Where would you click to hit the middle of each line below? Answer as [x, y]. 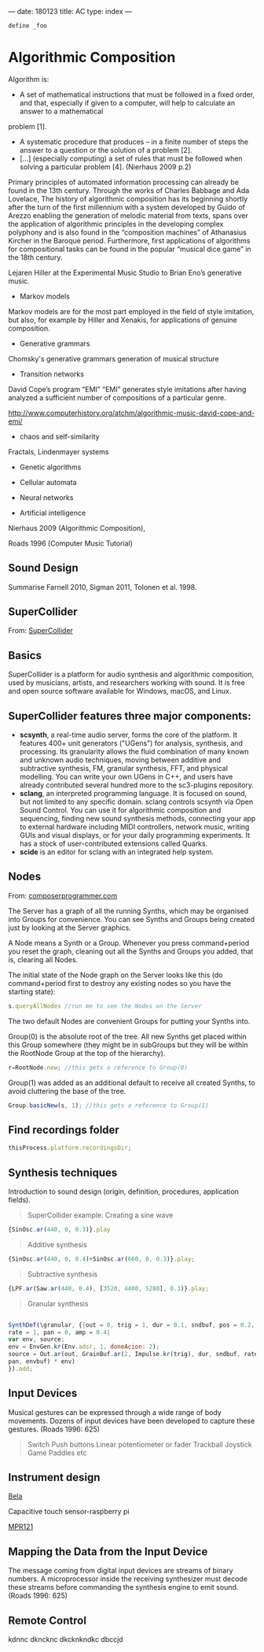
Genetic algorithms [50, 467]
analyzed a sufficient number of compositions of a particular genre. [117, 398]
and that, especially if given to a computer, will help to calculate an [127, 102]
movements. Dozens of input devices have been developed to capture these [132, 1420]
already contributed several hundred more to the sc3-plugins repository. [136, 785]
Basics [25, 656]
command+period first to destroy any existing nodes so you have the [120, 983]
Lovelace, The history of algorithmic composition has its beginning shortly [128, 198]
